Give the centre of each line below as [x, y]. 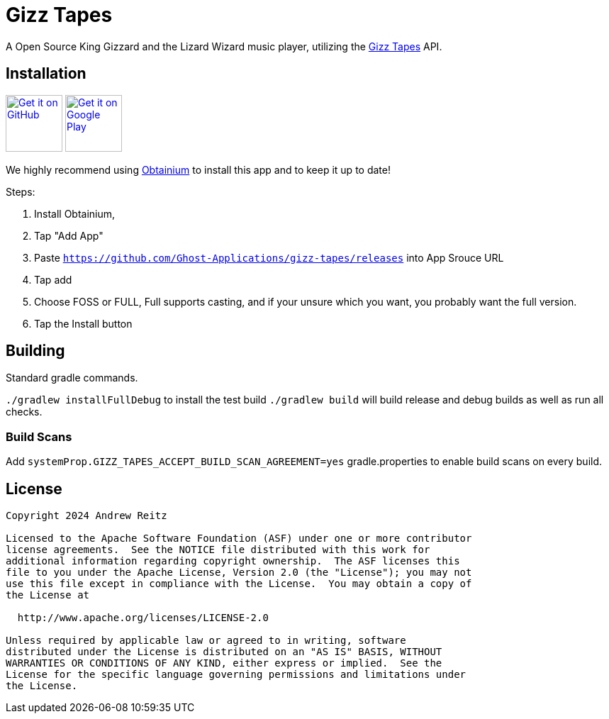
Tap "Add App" [69, 235]
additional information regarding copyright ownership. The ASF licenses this [233, 561]
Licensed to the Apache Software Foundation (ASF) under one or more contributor [239, 539]
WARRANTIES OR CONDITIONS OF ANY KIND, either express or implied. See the [224, 663]
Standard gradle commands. [72, 378]
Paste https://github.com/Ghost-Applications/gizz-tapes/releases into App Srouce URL [269, 257]
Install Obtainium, [75, 213]
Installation [46, 74]
